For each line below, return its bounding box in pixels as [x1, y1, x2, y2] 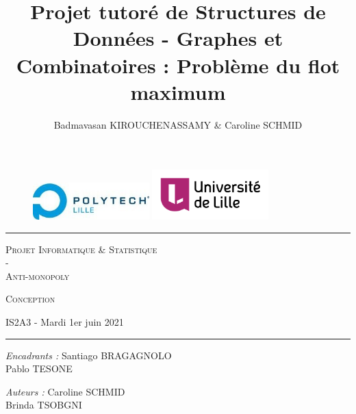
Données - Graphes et [73, 24, 283, 52]
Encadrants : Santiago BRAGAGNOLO [5, 348, 172, 362]
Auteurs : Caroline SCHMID [5, 384, 125, 398]
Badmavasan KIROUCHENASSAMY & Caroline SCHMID [53, 117, 303, 131]
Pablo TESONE [5, 361, 73, 376]
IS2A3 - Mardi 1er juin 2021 [5, 314, 124, 328]
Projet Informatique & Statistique [5, 242, 157, 256]
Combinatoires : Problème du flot [16, 51, 340, 79]
